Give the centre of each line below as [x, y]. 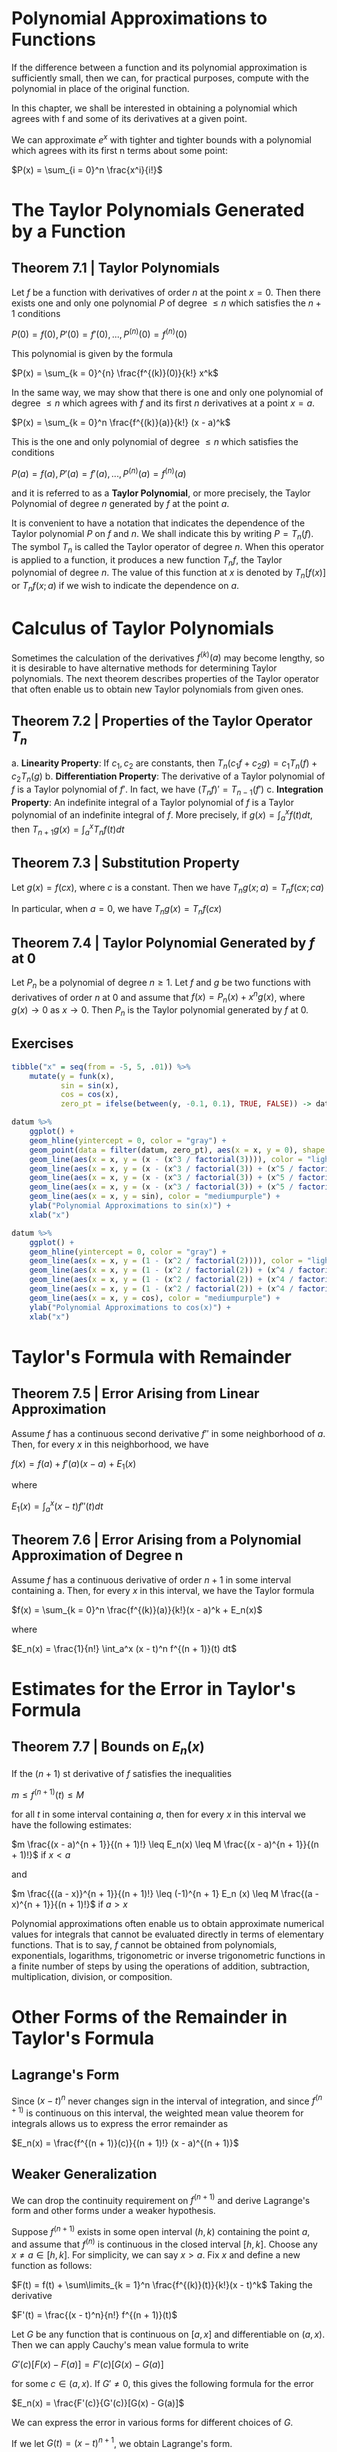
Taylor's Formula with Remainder [152, 1356]
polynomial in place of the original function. [100, 88]
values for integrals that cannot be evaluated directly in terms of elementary [167, 1934]
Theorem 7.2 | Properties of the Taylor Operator [162, 720]
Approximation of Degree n [97, 1555]
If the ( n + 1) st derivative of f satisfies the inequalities [122, 1773]
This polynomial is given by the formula [92, 354]
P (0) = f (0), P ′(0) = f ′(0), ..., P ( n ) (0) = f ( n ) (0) [99, 334]
